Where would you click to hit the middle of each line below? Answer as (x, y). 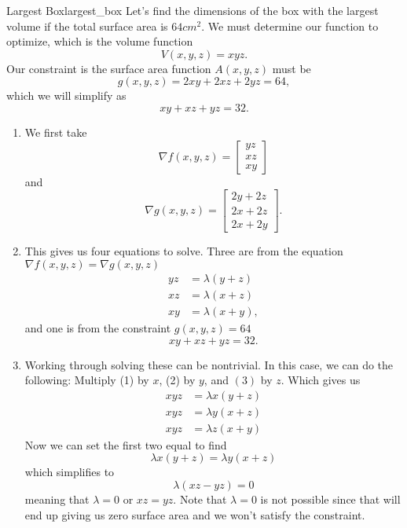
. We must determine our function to (290, 26)
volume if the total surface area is (87, 26)
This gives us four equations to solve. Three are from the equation (184, 251)
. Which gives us (321, 380)
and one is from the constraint (98, 327)
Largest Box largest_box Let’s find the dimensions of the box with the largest (192, 10)
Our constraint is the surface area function (109, 68)
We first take (56, 132)
